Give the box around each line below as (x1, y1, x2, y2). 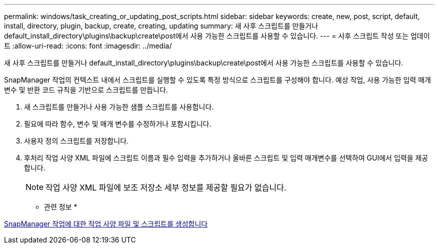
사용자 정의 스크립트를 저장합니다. (24, 136, 129, 145)
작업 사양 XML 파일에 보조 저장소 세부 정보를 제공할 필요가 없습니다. (45, 182, 286, 192)
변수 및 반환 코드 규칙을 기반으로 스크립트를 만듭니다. (4, 85, 168, 94)
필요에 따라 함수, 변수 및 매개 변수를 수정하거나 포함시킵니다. (24, 119, 211, 128)
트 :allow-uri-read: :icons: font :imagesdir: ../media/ (4, 41, 172, 50)
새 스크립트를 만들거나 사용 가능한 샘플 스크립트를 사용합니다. (24, 102, 214, 111)
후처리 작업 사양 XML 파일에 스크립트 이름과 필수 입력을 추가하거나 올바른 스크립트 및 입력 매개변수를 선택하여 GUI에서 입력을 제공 (24, 153, 428, 162)
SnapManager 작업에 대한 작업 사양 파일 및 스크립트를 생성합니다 (4, 219, 208, 228)
